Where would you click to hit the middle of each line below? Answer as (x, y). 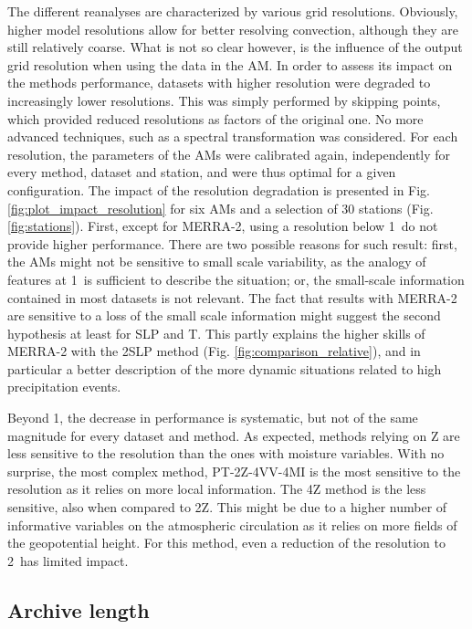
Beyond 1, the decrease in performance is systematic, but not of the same (213, 418)
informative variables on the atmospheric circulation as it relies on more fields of (232, 524)
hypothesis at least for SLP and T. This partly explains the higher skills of (216, 333)
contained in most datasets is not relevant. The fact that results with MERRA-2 (232, 297)
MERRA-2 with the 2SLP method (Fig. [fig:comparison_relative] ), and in (214, 351)
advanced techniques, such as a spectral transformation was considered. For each (233, 136)
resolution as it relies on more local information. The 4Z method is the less (217, 489)
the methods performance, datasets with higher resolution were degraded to (219, 83)
